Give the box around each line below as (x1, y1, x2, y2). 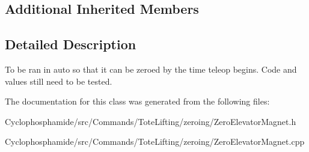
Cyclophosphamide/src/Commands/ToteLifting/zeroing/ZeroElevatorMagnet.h (5, 115, 296, 127)
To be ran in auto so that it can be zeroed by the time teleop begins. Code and (5, 62, 297, 75)
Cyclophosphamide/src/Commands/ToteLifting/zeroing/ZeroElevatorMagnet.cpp (5, 135, 305, 148)
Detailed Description (5, 35, 136, 53)
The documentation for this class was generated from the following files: (5, 95, 270, 108)
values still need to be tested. (5, 74, 112, 87)
